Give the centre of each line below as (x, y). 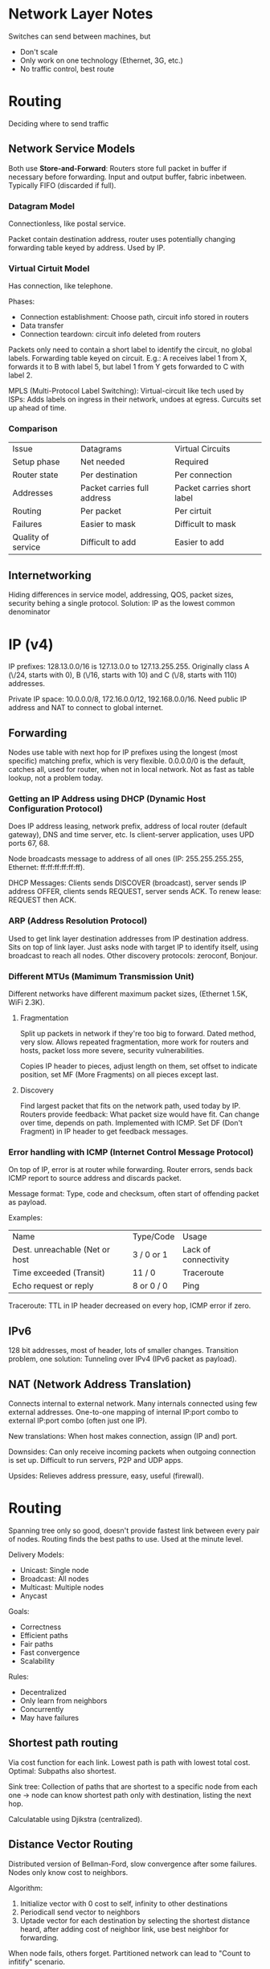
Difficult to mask (205, 524)
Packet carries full (115, 488)
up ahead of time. (37, 408)
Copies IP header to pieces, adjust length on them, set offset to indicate (139, 1066)
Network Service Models (72, 149)
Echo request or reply (53, 1286)
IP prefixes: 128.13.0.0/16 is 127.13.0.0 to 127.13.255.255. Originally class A (129, 667)
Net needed (102, 461)
